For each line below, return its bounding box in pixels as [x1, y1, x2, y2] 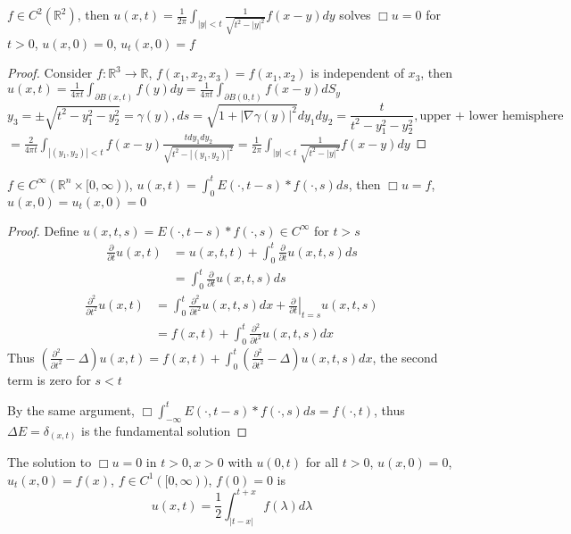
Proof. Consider [7, 63, 93, 82]
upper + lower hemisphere [419, 109, 564, 122]
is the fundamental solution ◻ [81, 421, 248, 439]
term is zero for [7, 370, 91, 388]
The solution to [7, 453, 92, 471]
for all [305, 453, 339, 471]
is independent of [310, 63, 404, 82]
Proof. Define [7, 221, 79, 239]
